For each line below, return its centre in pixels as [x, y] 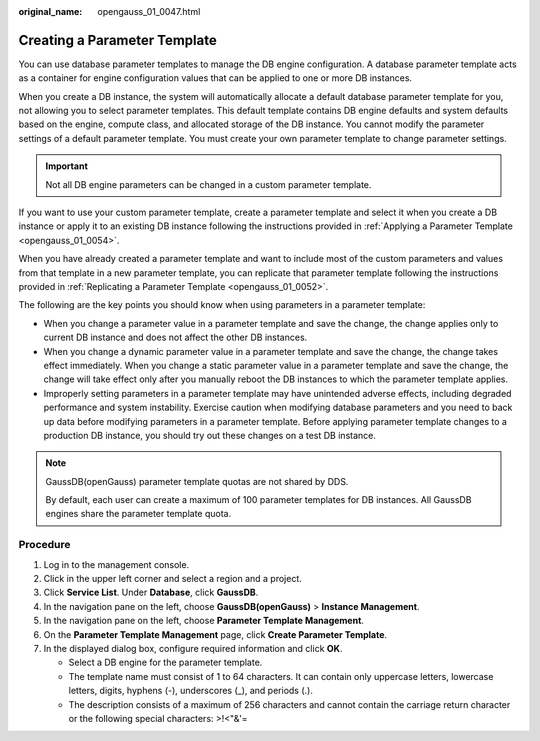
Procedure [44, 545]
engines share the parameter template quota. [138, 514]
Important [67, 166]
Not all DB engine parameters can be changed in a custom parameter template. [208, 184]
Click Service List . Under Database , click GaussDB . [151, 592]
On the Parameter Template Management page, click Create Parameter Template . [215, 634]
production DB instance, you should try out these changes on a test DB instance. [210, 435]
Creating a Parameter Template [117, 40]
